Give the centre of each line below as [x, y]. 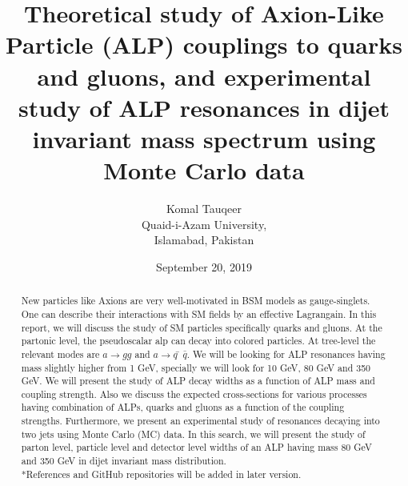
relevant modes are [60, 353]
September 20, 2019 [204, 266]
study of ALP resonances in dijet [204, 107]
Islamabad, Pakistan [204, 240]
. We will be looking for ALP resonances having [286, 353]
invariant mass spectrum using [204, 138]
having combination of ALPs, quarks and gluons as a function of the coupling [183, 407]
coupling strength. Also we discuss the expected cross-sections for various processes [194, 394]
